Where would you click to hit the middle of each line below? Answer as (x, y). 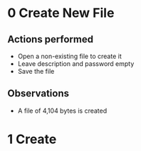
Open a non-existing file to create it (70, 56)
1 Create (32, 139)
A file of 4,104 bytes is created (62, 111)
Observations (38, 94)
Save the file (36, 71)
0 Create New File (61, 13)
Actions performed (51, 39)
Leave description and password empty (76, 64)
